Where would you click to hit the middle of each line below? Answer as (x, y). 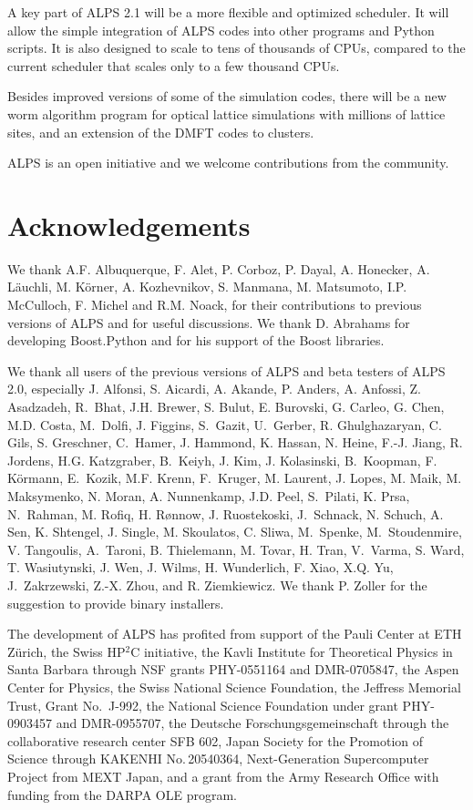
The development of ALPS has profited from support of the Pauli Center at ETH (235, 634)
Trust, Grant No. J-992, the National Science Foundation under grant (203, 705)
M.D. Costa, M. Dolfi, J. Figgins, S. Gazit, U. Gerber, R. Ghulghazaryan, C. (225, 424)
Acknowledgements (129, 225)
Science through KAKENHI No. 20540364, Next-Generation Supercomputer (218, 759)
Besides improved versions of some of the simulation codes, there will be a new (227, 96)
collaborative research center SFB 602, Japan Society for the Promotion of (216, 740)
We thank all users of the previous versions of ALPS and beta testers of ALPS (226, 370)
